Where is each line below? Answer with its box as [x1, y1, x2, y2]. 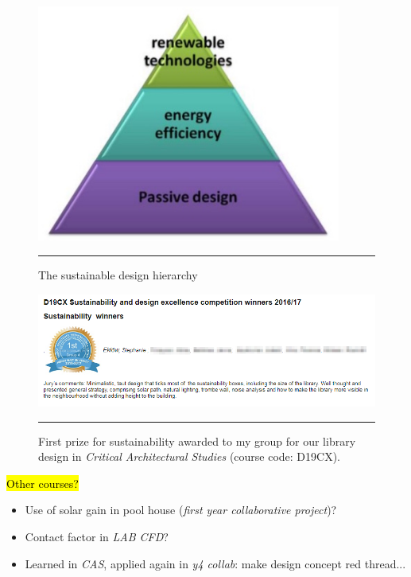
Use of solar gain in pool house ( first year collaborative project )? [25, 501, 337, 518]
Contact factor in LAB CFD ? [25, 528, 169, 544]
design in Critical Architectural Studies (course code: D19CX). [38, 448, 341, 465]
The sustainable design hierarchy [38, 267, 198, 283]
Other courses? [6, 474, 79, 491]
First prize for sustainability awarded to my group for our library [38, 432, 356, 449]
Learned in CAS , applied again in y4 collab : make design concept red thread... [25, 555, 406, 571]
